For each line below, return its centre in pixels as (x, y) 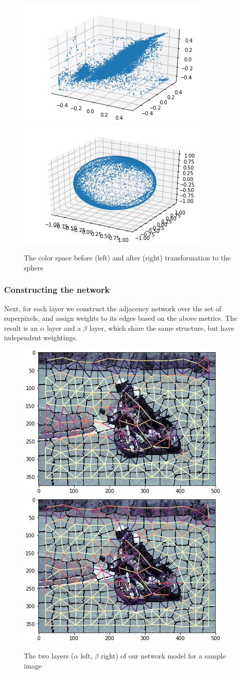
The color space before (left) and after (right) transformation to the (127, 258)
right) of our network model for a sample (163, 656)
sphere (34, 267)
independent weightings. (41, 337)
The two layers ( (49, 656)
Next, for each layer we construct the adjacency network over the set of (113, 308)
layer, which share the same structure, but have (162, 328)
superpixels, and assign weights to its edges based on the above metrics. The (121, 318)
